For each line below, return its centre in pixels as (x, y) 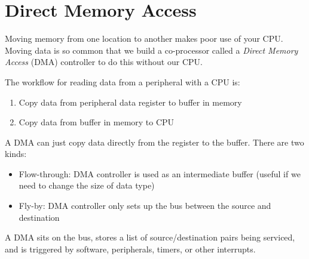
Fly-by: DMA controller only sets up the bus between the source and (145, 206)
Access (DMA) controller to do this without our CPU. (104, 62)
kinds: (16, 154)
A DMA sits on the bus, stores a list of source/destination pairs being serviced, (150, 237)
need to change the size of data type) (87, 185)
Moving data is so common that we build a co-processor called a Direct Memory (152, 50)
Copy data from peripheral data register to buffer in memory (130, 102)
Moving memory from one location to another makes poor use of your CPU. (144, 38)
